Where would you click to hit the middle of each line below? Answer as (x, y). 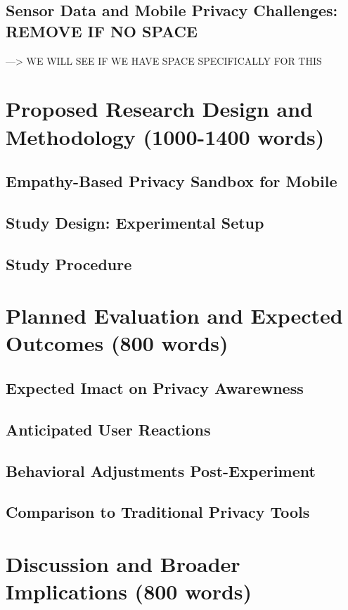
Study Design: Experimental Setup (135, 222)
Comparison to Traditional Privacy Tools (158, 512)
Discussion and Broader (123, 563)
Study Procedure (69, 263)
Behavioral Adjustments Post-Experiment (161, 470)
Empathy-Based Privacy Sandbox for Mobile (172, 181)
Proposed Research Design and (159, 109)
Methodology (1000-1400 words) (165, 136)
